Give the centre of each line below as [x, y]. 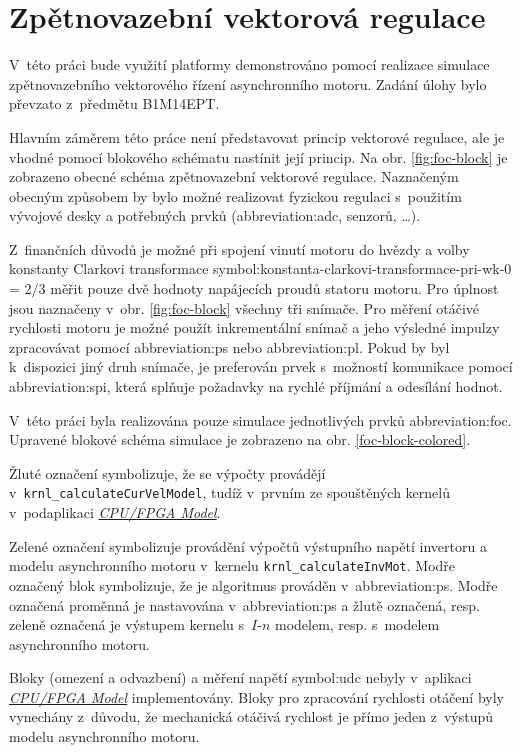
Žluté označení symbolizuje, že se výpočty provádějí [167, 472]
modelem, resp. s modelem [357, 624]
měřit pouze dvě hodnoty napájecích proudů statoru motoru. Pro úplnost [274, 288]
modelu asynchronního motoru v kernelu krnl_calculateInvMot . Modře [232, 565]
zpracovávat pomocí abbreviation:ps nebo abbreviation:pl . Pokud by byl [229, 346]
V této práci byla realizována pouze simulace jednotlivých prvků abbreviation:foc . [260, 419]
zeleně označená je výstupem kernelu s [127, 624]
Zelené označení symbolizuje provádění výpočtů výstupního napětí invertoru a [248, 545]
